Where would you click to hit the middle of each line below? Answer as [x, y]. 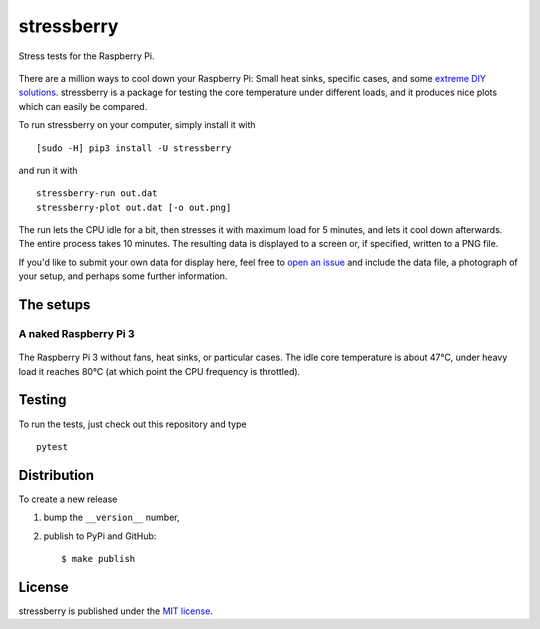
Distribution [56, 475]
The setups [54, 305]
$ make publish [98, 558]
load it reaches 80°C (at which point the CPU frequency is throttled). [159, 371]
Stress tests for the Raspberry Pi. [86, 56]
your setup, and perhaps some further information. [123, 276]
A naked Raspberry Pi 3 [76, 334]
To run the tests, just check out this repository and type [132, 424]
